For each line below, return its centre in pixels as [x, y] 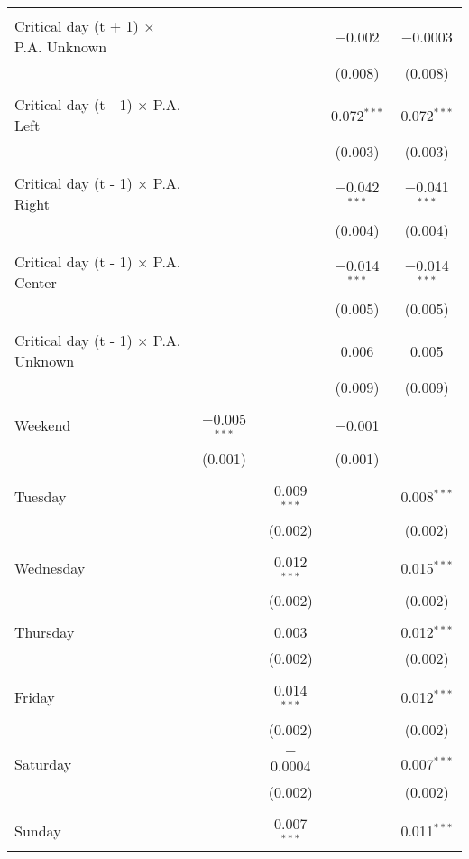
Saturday [43, 763]
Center [36, 282]
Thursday [45, 632]
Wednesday [50, 567]
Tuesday [41, 497]
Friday [35, 696]
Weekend [43, 425]
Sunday [38, 830]
